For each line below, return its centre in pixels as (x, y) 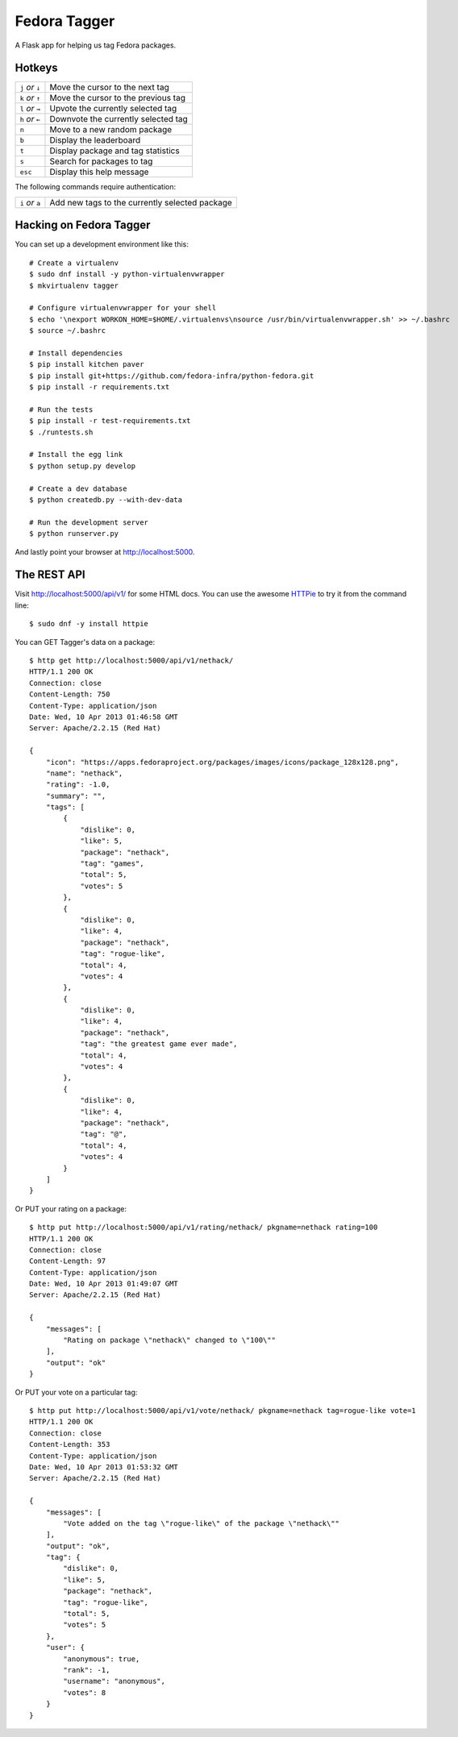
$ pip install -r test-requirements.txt (110, 421)
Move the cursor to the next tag (109, 87)
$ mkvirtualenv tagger (74, 285)
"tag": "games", (112, 864)
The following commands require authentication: (96, 187)
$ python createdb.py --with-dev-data (106, 499)
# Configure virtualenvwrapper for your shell (123, 308)
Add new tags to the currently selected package (141, 202)
